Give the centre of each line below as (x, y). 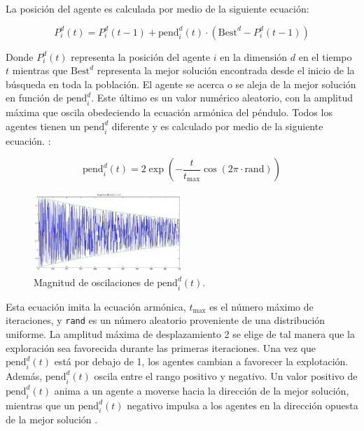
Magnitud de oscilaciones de (94, 282)
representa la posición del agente (141, 56)
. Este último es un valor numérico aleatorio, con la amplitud (222, 98)
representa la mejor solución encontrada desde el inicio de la (226, 70)
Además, (24, 375)
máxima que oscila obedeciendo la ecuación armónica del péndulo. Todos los (169, 112)
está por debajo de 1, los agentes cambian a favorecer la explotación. (201, 361)
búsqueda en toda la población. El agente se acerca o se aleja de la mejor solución (181, 84)
